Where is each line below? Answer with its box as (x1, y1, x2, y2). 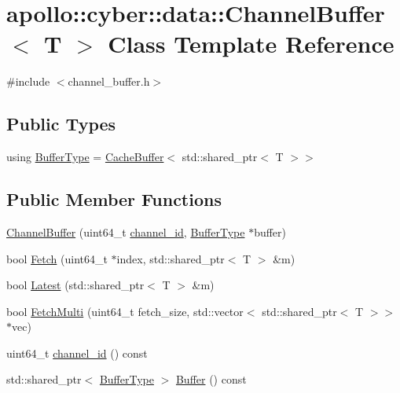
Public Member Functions (6, 187, 222, 211)
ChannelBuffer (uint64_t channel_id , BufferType (6, 223, 245, 240)
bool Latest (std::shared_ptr (6, 277, 145, 293)
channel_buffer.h (68, 73, 150, 90)
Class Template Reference (108, 28, 394, 60)
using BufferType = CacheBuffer (6, 149, 164, 165)
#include (6, 73, 50, 90)
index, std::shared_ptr (116, 250, 225, 266)
